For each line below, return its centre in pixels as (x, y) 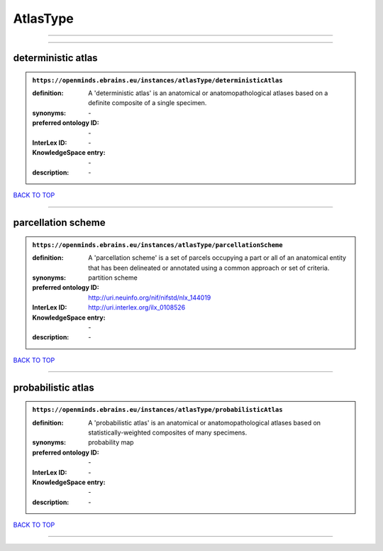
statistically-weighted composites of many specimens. (168, 432)
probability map (111, 442)
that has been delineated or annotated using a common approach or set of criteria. (209, 268)
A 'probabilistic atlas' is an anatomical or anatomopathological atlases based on (205, 422)
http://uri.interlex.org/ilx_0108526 (137, 307)
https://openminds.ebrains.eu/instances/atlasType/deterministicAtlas (157, 80)
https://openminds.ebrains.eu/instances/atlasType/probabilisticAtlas (157, 410)
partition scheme (113, 278)
